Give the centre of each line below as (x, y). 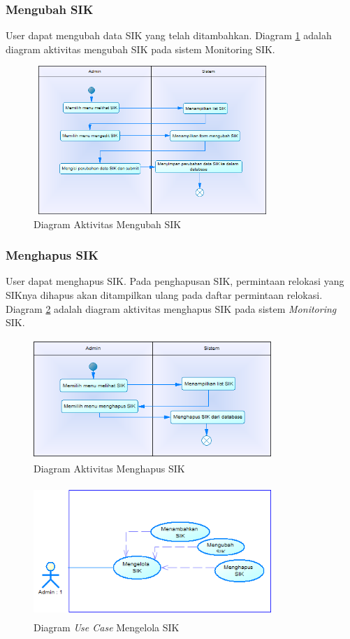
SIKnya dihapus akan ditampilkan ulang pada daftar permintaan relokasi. (164, 295)
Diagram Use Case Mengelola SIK (107, 627)
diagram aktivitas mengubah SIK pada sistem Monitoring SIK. (140, 49)
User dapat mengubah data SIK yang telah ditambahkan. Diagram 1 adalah (169, 35)
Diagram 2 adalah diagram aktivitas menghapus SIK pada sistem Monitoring (171, 308)
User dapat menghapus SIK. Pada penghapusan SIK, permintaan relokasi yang (175, 281)
